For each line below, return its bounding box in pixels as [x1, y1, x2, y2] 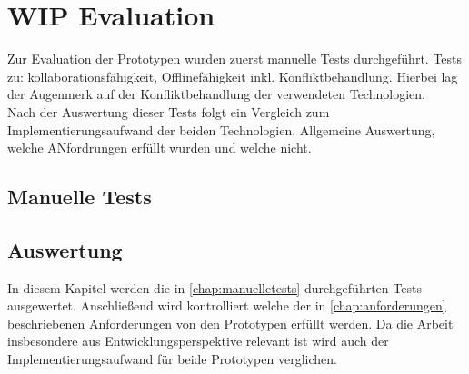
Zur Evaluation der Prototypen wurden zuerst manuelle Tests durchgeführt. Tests [7, 49, 463, 68]
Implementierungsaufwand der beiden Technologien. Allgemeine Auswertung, [7, 120, 435, 139]
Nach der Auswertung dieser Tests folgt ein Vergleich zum [7, 102, 330, 121]
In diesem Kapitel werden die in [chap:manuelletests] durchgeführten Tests [7, 278, 422, 297]
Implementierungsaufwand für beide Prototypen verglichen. [7, 349, 337, 369]
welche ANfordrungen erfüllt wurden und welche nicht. [7, 138, 312, 157]
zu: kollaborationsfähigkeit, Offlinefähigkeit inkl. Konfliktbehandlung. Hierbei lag [7, 66, 458, 85]
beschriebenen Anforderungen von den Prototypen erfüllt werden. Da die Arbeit [7, 313, 454, 332]
